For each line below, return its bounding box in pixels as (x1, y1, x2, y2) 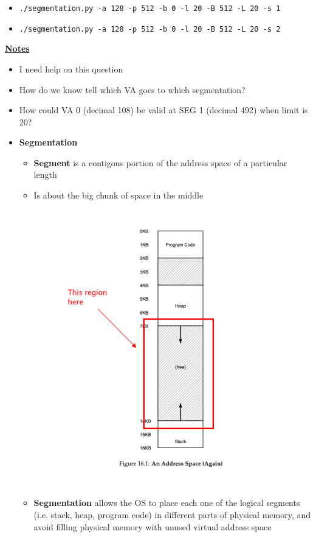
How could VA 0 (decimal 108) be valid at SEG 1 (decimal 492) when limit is (19, 104, 308, 116)
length (33, 168, 57, 181)
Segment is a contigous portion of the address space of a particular (33, 156, 287, 169)
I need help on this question (19, 62, 123, 75)
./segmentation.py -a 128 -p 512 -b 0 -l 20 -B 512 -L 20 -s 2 (19, 24, 281, 33)
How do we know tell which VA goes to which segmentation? (19, 83, 246, 96)
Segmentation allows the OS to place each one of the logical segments (33, 496, 300, 509)
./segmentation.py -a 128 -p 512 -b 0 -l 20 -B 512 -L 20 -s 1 (19, 4, 281, 13)
